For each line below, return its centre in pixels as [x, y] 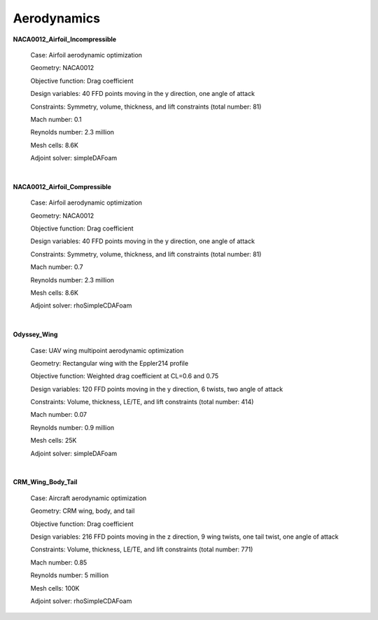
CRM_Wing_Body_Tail [45, 482]
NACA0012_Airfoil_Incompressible [65, 39]
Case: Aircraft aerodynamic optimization [89, 498]
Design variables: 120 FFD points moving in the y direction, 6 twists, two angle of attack [157, 389]
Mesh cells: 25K [54, 441]
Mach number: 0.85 [59, 562]
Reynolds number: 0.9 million [72, 427]
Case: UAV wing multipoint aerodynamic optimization [107, 350]
